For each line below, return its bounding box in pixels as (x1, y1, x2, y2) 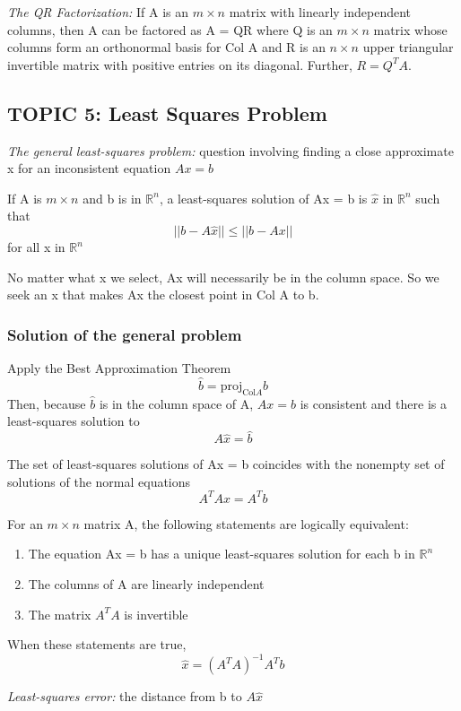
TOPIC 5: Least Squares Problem (7, 99, 327, 126)
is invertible (124, 604, 188, 623)
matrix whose (373, 20, 448, 39)
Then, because (7, 394, 86, 412)
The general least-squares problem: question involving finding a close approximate (7, 141, 454, 160)
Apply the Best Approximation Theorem (7, 359, 231, 377)
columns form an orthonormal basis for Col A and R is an (7, 38, 326, 56)
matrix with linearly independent (229, 3, 412, 21)
